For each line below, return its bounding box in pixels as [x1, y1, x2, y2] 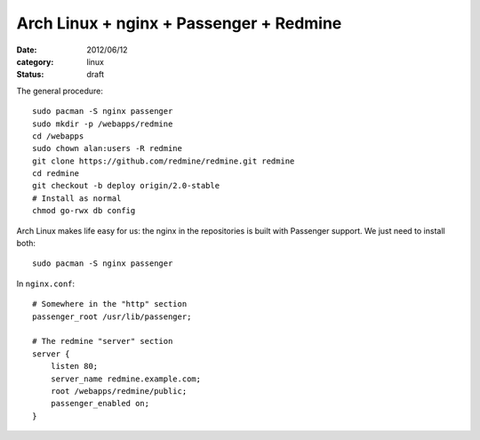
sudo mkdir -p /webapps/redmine [32, 118, 173, 129]
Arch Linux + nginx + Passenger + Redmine [16, 13, 342, 33]
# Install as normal [32, 193, 122, 204]
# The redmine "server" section [32, 336, 173, 347]
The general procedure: [16, 85, 104, 96]
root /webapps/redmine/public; [50, 386, 188, 396]
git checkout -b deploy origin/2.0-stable [32, 180, 220, 191]
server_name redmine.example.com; [50, 373, 202, 384]
